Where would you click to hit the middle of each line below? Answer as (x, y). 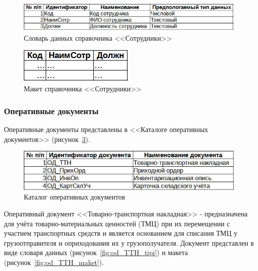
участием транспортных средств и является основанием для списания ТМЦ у (121, 233)
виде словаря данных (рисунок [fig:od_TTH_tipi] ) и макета (96, 252)
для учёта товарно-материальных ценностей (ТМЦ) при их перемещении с (117, 223)
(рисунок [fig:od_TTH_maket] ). (54, 262)
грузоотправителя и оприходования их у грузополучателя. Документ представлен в (129, 242)
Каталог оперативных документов (75, 197)
